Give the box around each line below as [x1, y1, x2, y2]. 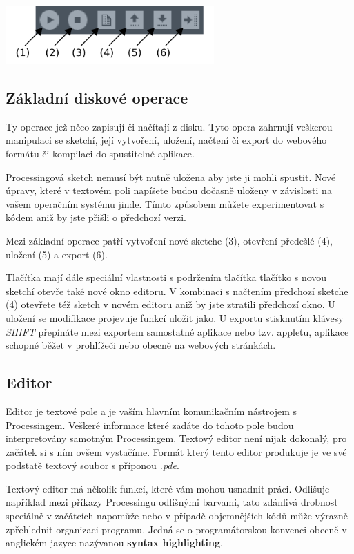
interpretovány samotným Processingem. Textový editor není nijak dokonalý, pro [6, 431, 347, 446]
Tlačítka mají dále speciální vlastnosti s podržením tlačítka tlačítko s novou [6, 270, 327, 285]
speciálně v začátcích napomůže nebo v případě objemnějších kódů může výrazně [6, 508, 348, 523]
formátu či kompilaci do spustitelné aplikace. [6, 146, 195, 160]
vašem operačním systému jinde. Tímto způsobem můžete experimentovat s [6, 196, 324, 211]
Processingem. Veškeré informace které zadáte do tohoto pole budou [6, 417, 294, 432]
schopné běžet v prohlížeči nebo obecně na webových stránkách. [6, 338, 276, 352]
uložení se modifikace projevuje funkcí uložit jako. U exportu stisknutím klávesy [6, 310, 344, 325]
